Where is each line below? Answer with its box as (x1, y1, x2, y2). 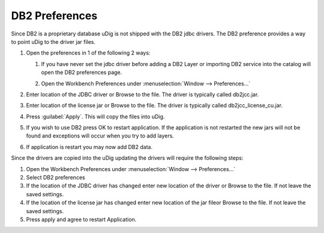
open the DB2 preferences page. (41, 69, 122, 76)
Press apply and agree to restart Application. (26, 216, 137, 223)
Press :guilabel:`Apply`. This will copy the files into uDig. (26, 113, 165, 120)
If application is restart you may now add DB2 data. (26, 143, 153, 150)
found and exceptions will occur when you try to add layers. (26, 132, 174, 139)
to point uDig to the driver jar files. (11, 38, 96, 45)
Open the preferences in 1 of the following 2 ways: (26, 49, 151, 56)
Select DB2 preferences (26, 174, 85, 181)
